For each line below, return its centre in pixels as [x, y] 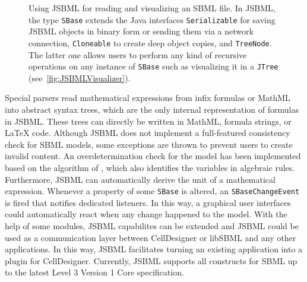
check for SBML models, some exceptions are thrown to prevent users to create [149, 144]
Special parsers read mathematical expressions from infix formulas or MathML [148, 98]
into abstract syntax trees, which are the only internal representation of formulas [152, 109]
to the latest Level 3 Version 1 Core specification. [94, 272]
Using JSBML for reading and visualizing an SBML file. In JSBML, [152, 8]
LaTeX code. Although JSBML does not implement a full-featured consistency [148, 133]
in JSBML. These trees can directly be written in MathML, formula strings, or [148, 121]
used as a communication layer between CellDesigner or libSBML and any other [151, 237]
